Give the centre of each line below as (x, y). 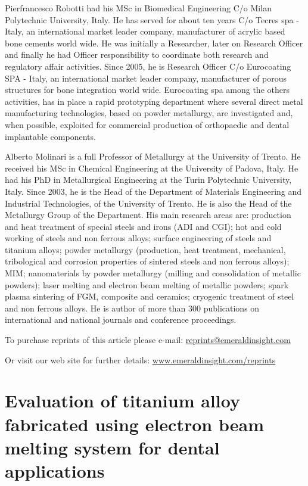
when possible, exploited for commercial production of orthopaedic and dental (147, 124)
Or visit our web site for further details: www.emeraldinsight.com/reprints (140, 359)
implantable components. (50, 136)
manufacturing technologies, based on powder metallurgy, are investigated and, (149, 113)
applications (55, 470)
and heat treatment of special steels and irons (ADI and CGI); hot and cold (143, 226)
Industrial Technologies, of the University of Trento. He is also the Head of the (148, 203)
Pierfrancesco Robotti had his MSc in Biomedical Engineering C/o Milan (138, 8)
